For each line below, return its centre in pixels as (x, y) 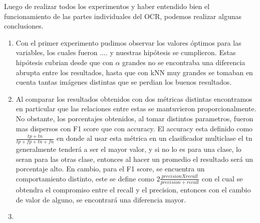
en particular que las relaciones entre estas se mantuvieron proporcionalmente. (136, 108)
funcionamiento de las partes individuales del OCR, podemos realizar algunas (123, 16)
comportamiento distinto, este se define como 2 (88, 178)
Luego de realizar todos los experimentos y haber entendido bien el (107, 6)
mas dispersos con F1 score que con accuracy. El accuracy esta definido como (134, 128)
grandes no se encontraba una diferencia (184, 62)
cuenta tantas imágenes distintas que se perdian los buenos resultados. (124, 82)
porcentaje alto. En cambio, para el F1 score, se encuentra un (110, 169)
